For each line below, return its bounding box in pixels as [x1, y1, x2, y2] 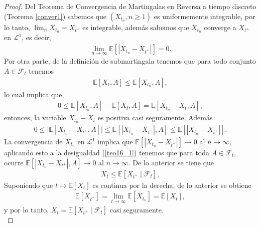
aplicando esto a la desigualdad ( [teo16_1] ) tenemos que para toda [4, 147, 210, 158]
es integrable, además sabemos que [82, 22, 189, 32]
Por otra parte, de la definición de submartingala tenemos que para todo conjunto [4, 56, 256, 66]
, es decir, [22, 32, 51, 43]
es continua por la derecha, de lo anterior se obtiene [92, 179, 251, 190]
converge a [204, 22, 236, 32]
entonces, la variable [4, 112, 66, 123]
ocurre [4, 157, 24, 167]
